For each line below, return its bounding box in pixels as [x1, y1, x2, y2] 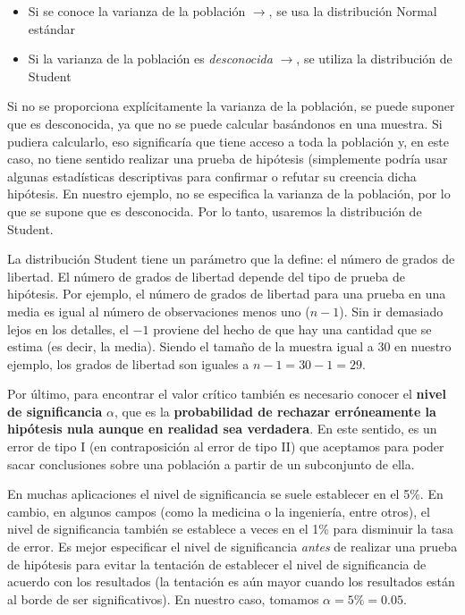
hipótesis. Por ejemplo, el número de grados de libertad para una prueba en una [7, 284, 446, 303]
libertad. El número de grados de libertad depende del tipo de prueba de [7, 266, 406, 285]
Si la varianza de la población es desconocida [28, 49, 273, 68]
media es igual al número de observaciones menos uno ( [7, 301, 310, 320]
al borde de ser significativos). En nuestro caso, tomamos [7, 589, 319, 608]
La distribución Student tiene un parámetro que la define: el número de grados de [7, 249, 455, 268]
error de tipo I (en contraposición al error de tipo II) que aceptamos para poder [7, 437, 444, 456]
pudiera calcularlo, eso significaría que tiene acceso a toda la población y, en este [7, 131, 449, 150]
